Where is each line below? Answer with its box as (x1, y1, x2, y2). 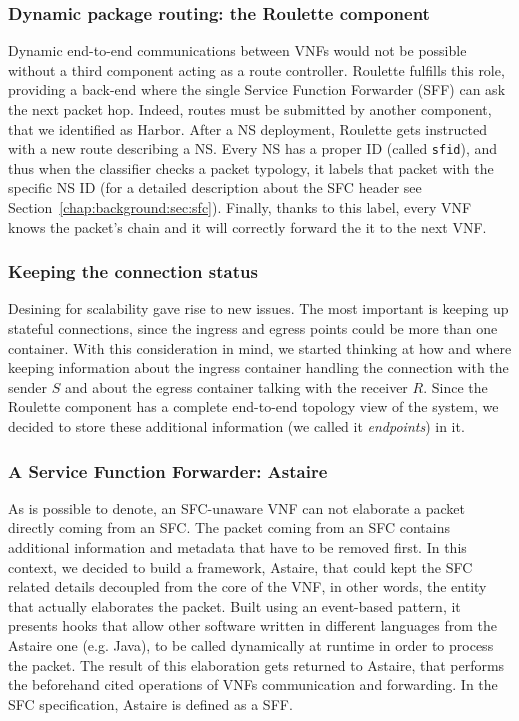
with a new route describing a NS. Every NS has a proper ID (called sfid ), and (8, 138, 498, 159)
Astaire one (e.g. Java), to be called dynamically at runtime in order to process (8, 634, 494, 655)
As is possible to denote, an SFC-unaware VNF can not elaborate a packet (8, 497, 465, 518)
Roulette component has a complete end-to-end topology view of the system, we (8, 396, 499, 417)
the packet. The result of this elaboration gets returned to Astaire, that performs (8, 654, 505, 675)
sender (8, 376, 48, 397)
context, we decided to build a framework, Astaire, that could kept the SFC (8, 556, 473, 577)
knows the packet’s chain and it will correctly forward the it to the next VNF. (8, 216, 487, 237)
